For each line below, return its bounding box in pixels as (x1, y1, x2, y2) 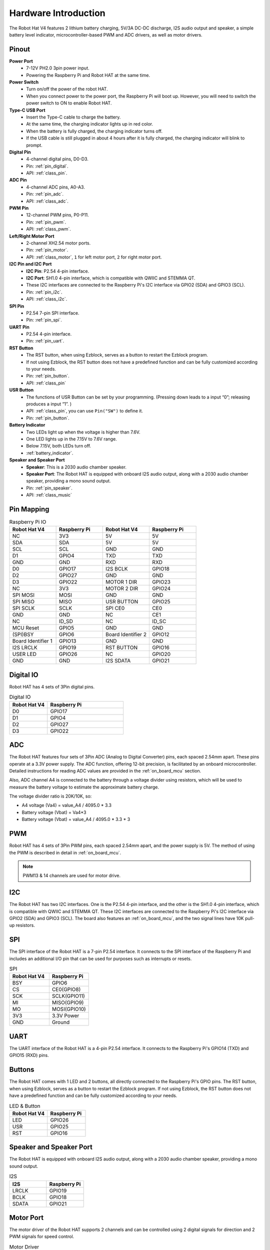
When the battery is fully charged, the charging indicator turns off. (26, 128, 162, 134)
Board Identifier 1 (12, 637, 52, 644)
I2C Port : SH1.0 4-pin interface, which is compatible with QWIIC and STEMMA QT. (26, 275, 195, 281)
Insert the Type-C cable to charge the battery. (26, 114, 121, 120)
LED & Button (9, 1102, 40, 1109)
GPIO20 (152, 650, 171, 657)
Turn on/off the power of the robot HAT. (26, 86, 108, 92)
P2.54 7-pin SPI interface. (26, 310, 79, 316)
